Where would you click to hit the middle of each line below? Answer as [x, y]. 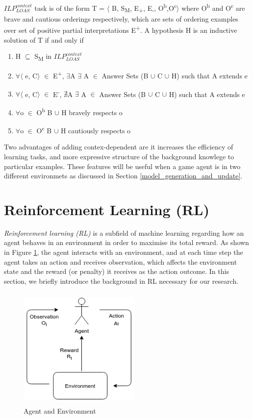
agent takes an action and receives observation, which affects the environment [121, 261]
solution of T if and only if [44, 39]
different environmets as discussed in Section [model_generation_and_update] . [123, 176]
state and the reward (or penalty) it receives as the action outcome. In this [116, 271]
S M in [43, 57]
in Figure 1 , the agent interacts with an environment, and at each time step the [124, 252]
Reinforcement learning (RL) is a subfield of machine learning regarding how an [124, 233]
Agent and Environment [60, 410]
